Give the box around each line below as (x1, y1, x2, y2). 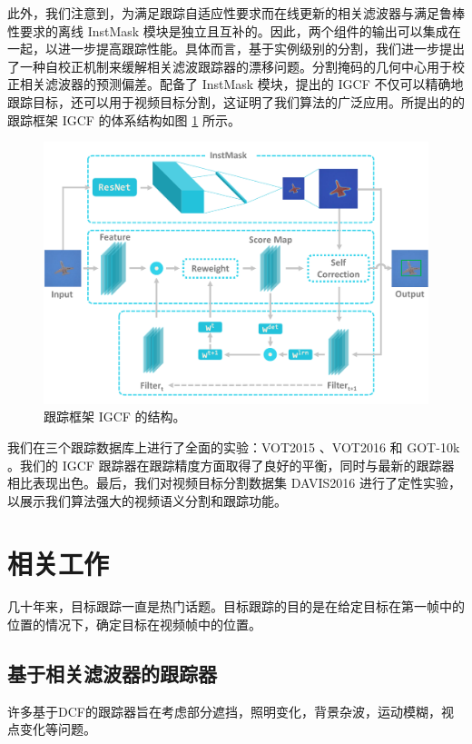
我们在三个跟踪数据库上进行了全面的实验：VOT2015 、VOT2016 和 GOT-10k (7, 437, 460, 456)
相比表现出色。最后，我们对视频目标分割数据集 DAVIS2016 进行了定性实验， (7, 473, 461, 492)
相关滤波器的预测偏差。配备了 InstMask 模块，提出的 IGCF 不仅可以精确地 (19, 74, 464, 94)
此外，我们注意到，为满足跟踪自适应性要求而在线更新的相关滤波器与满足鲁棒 (7, 4, 465, 22)
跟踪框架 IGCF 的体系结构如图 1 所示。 (7, 110, 241, 129)
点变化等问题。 (7, 719, 96, 739)
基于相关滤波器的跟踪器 (7, 660, 217, 688)
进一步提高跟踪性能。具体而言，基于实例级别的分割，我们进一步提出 (57, 39, 465, 58)
